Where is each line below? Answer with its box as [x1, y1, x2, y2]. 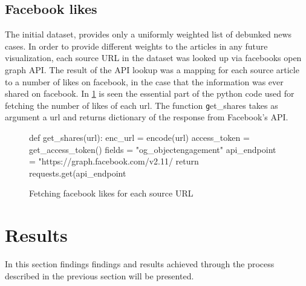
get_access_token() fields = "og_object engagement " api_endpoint [29, 143, 276, 155]
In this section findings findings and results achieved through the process [5, 258, 275, 270]
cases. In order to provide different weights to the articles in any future [5, 39, 268, 52]
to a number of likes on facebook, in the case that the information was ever [5, 75, 284, 88]
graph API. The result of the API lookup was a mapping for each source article [5, 63, 299, 76]
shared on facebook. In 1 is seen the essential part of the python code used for [5, 87, 295, 100]
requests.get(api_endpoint [29, 166, 126, 179]
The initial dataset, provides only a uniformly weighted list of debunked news [5, 28, 292, 41]
